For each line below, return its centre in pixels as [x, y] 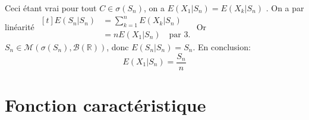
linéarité [20, 26]
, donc [118, 46]
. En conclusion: [222, 46]
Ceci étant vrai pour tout [51, 8]
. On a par [285, 8]
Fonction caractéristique [105, 104]
